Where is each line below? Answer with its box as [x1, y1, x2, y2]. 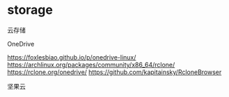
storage [7, 2, 54, 18]
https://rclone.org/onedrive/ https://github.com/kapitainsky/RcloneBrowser [7, 68, 222, 76]
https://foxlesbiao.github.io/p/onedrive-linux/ [7, 53, 136, 61]
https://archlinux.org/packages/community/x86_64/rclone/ [7, 60, 175, 69]
